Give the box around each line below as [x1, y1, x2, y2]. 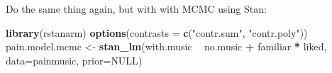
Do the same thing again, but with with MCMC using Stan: [6, 1, 267, 16]
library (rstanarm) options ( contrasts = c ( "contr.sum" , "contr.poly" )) [6, 25, 308, 40]
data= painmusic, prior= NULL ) [6, 52, 143, 67]
